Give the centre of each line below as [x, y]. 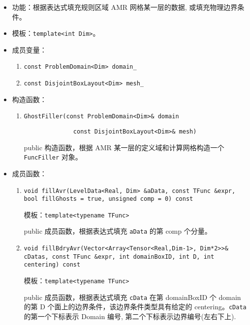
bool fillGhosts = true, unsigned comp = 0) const [109, 199]
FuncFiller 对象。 [53, 157]
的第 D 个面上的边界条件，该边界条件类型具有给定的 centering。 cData [135, 307]
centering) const [52, 265]
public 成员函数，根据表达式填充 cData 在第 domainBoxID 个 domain [132, 297]
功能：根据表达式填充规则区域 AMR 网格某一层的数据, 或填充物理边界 [125, 7]
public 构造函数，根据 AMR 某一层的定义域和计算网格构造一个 [124, 147]
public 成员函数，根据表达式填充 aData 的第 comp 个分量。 [118, 231]
